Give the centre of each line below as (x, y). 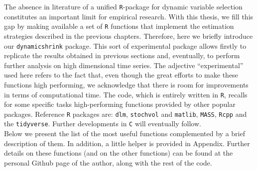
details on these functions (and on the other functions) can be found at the (119, 153)
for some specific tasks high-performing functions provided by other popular (120, 104)
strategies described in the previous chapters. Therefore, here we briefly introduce (128, 36)
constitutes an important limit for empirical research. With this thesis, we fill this (129, 16)
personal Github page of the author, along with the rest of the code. (108, 162)
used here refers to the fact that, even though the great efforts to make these (121, 75)
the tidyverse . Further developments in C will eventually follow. (103, 124)
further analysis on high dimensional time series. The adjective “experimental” (124, 65)
